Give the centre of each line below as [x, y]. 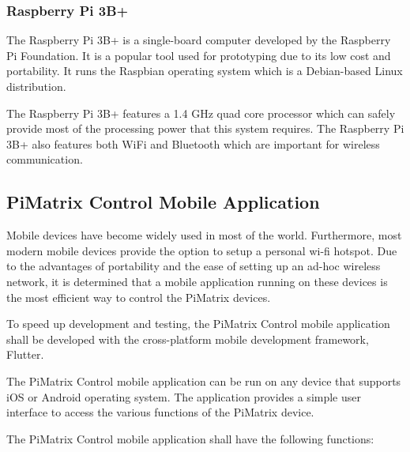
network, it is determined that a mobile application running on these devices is [197, 281]
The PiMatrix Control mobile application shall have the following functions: [190, 438]
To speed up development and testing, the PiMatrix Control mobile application [198, 324]
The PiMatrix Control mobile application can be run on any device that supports [204, 380]
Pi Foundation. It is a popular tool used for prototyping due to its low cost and [199, 55]
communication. [45, 159]
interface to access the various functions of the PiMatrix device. [160, 412]
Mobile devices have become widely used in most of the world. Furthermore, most [204, 235]
